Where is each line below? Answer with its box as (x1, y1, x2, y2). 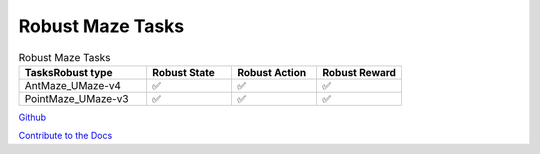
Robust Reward (321, 65, 397, 79)
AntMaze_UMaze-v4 (24, 78, 122, 92)
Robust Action (236, 65, 307, 79)
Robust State (151, 65, 215, 79)
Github (18, 111, 47, 123)
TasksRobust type (24, 65, 113, 79)
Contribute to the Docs (18, 130, 113, 142)
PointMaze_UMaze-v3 (24, 91, 129, 105)
